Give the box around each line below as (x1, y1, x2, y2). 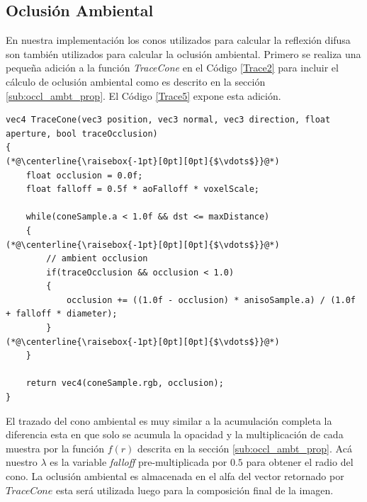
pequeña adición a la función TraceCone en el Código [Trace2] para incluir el (6, 60, 339, 75)
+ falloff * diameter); (6, 309, 118, 319)
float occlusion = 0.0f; (26, 170, 143, 181)
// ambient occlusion (46, 253, 148, 264)
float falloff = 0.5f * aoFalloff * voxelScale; (26, 184, 259, 195)
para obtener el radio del (246, 455, 354, 469)
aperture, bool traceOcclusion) (6, 128, 158, 139)
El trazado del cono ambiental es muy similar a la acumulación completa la (6, 413, 332, 428)
